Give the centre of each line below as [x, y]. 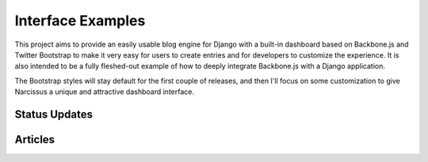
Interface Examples [80, 21]
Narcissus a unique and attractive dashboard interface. [104, 92]
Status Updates [54, 114]
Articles [35, 139]
